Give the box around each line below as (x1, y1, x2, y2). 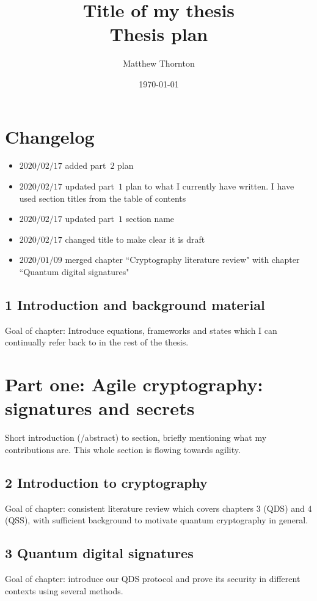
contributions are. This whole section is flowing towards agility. (5, 443, 241, 455)
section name (125, 212, 175, 225)
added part (65, 159, 106, 172)
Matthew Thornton (123, 57, 195, 70)
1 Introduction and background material (5, 295, 265, 314)
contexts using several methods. (5, 584, 123, 597)
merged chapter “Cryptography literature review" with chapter (65, 253, 300, 266)
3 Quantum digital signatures (5, 544, 194, 562)
